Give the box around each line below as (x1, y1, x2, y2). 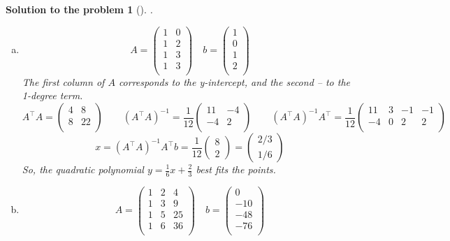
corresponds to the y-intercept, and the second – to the (118, 74, 351, 89)
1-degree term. (22, 88, 83, 103)
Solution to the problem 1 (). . (6, 2, 153, 16)
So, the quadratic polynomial (22, 162, 144, 176)
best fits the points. (196, 162, 276, 176)
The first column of (22, 74, 105, 89)
